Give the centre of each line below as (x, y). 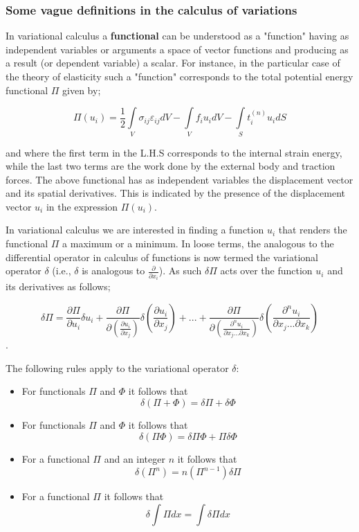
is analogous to (113, 271)
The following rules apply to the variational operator (117, 367)
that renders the (313, 230)
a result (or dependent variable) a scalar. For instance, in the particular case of (173, 63)
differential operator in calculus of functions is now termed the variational (162, 257)
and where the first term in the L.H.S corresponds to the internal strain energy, (174, 152)
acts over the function (266, 271)
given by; (82, 90)
